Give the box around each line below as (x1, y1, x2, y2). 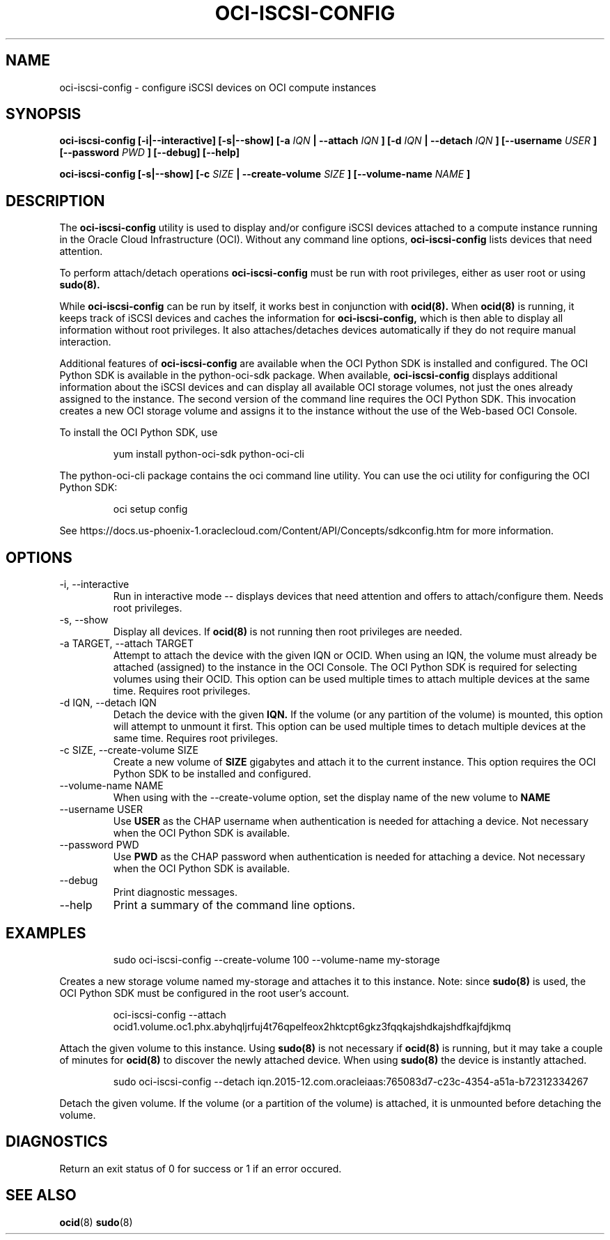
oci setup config (113, 503, 188, 516)
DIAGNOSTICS (6, 1133, 108, 1151)
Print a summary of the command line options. (113, 898, 356, 913)
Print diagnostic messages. (113, 886, 237, 899)
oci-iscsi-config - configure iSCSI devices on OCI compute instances (59, 81, 377, 93)
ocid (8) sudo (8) (59, 1216, 133, 1228)
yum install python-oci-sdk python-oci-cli (113, 448, 304, 460)
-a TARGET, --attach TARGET (59, 637, 194, 650)
